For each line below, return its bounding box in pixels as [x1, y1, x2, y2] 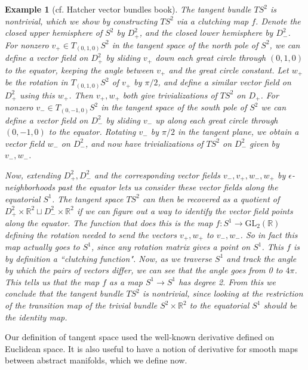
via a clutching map [176, 14, 249, 27]
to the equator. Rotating [48, 125, 136, 138]
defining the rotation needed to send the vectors [5, 228, 177, 240]
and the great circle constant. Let [168, 63, 289, 76]
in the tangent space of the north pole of [112, 38, 258, 51]
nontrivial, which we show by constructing [5, 14, 158, 27]
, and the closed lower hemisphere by [139, 26, 273, 39]
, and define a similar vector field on [158, 76, 291, 88]
